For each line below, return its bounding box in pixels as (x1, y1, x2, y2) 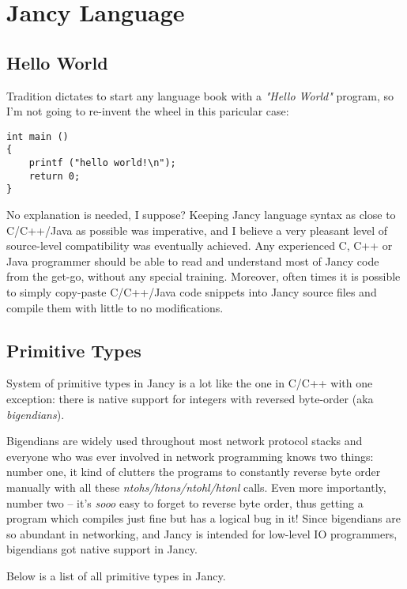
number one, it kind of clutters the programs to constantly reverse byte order (6, 463, 381, 480)
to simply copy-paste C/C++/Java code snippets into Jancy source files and (6, 284, 377, 300)
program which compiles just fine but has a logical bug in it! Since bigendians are (6, 510, 401, 527)
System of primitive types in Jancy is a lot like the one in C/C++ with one (6, 375, 373, 391)
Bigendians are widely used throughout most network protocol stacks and (6, 432, 363, 449)
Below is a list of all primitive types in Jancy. (6, 567, 226, 583)
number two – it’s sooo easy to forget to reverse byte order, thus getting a (6, 494, 364, 511)
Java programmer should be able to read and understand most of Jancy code (6, 252, 379, 269)
